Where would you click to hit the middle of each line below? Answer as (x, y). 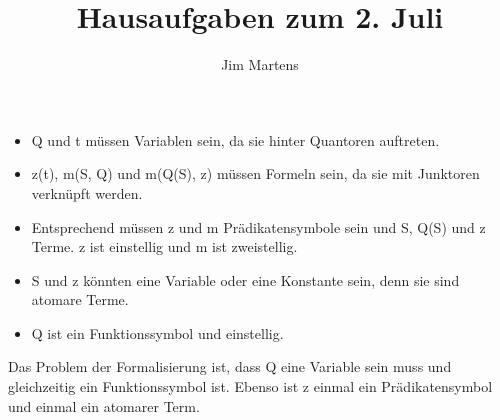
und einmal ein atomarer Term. (104, 405)
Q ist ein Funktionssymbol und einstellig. (157, 332)
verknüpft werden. (87, 192)
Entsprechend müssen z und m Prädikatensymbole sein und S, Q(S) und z (258, 226)
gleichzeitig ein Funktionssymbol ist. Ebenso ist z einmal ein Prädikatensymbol (250, 386)
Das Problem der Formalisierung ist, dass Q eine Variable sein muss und (230, 366)
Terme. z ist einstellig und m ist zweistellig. (164, 246)
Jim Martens (260, 64)
